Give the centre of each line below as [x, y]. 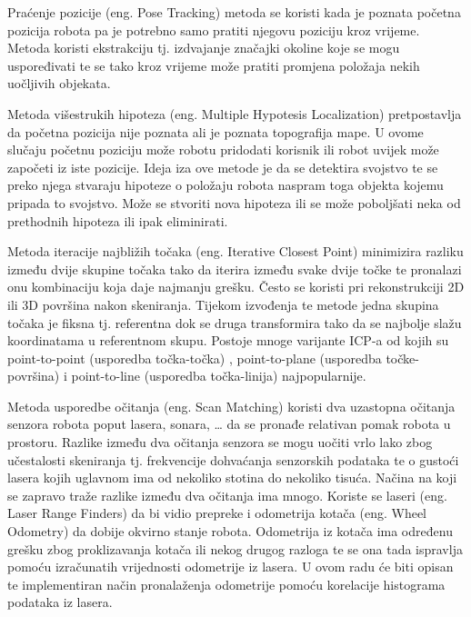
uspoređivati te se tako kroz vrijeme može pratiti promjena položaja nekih [214, 65]
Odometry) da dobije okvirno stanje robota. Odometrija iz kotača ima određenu [230, 531]
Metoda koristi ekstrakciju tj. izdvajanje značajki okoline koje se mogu [204, 48]
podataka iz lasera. [60, 602]
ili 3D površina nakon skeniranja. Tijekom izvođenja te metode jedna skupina [223, 304]
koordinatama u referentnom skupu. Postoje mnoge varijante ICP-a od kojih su [228, 340]
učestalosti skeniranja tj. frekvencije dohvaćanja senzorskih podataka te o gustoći [233, 459]
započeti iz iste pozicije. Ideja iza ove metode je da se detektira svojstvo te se [223, 167]
